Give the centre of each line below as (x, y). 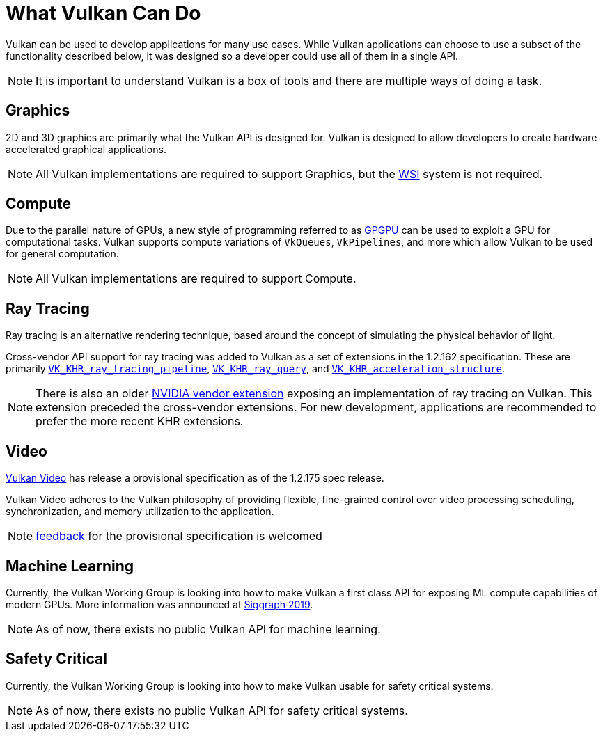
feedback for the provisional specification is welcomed (179, 536)
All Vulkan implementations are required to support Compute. (196, 279)
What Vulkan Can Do (103, 13)
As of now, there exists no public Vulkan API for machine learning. (208, 629)
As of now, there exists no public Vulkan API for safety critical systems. (222, 710)
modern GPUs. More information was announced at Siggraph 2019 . (159, 604)
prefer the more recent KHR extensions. (140, 421)
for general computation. (62, 254)
